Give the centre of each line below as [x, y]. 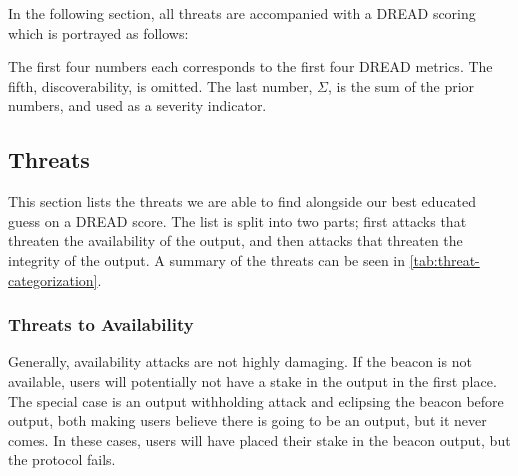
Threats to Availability [101, 324]
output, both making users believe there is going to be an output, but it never [247, 420]
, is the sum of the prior [401, 85]
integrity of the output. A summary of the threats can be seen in [207, 259]
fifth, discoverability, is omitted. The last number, [160, 85]
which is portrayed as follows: [98, 32]
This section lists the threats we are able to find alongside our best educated [242, 201]
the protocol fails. [62, 459]
